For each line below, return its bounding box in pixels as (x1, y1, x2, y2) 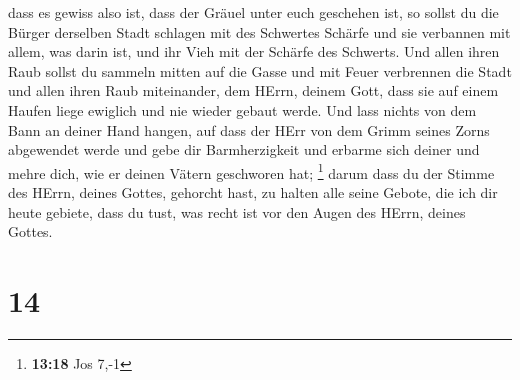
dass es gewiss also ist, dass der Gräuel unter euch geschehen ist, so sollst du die (8, 2, 499, 22)
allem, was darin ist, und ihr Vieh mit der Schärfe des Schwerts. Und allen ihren (8, 41, 500, 62)
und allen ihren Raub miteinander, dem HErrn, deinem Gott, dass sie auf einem (8, 80, 499, 101)
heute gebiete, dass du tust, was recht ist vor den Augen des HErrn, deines (8, 201, 466, 222)
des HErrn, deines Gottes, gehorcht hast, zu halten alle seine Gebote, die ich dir (8, 182, 498, 202)
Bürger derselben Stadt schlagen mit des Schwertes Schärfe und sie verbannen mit (8, 21, 511, 42)
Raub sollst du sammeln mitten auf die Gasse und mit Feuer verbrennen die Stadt (8, 60, 512, 81)
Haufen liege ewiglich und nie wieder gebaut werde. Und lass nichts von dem (8, 99, 477, 120)
